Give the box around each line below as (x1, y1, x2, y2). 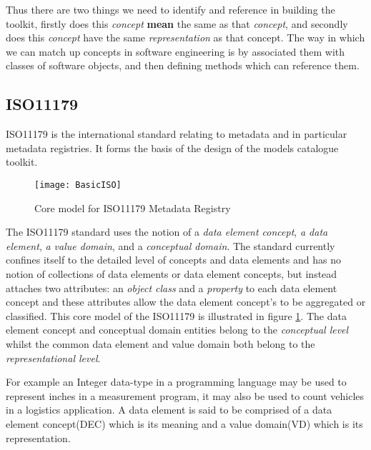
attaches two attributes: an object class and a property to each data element (6, 280, 337, 295)
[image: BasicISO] (34, 179, 122, 190)
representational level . (6, 350, 101, 365)
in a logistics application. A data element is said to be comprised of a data (6, 402, 332, 417)
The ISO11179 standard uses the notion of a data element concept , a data (6, 224, 328, 239)
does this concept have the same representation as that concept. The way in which (6, 30, 365, 45)
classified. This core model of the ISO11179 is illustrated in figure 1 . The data (6, 308, 347, 323)
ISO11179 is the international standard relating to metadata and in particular (6, 126, 347, 141)
